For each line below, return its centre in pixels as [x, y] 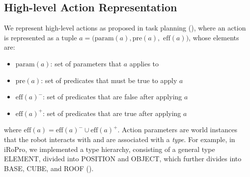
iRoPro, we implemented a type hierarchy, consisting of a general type [110, 149]
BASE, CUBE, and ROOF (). [49, 168]
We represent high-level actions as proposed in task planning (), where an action [125, 28]
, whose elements [214, 37]
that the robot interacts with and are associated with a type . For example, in [120, 139]
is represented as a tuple [41, 37]
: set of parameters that [86, 63]
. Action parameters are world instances [177, 130]
